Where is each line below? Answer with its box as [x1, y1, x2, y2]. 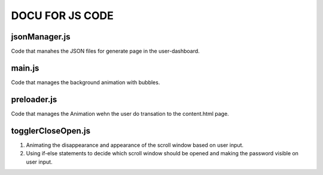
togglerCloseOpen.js [11, 125, 91, 136]
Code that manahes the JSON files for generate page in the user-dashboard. [11, 48, 200, 55]
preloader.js [11, 94, 57, 105]
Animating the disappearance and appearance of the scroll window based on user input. [26, 141, 244, 149]
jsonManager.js [11, 32, 71, 42]
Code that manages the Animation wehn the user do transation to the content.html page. [11, 110, 230, 117]
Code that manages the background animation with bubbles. [11, 78, 160, 86]
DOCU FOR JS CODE [11, 9, 114, 22]
